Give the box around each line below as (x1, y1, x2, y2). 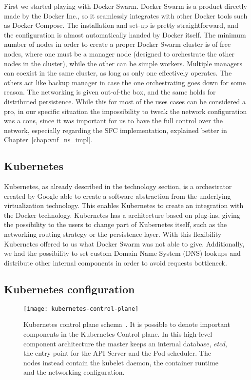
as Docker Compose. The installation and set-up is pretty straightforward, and (4, 20, 239, 30)
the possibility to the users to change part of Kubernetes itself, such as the (4, 219, 227, 229)
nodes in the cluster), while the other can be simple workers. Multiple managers (4, 58, 243, 68)
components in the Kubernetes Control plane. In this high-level (23, 328, 212, 339)
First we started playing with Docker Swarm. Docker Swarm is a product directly (4, 1, 247, 11)
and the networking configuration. (23, 367, 125, 377)
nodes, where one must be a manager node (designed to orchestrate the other (4, 48, 234, 58)
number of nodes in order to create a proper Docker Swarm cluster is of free (4, 39, 231, 49)
